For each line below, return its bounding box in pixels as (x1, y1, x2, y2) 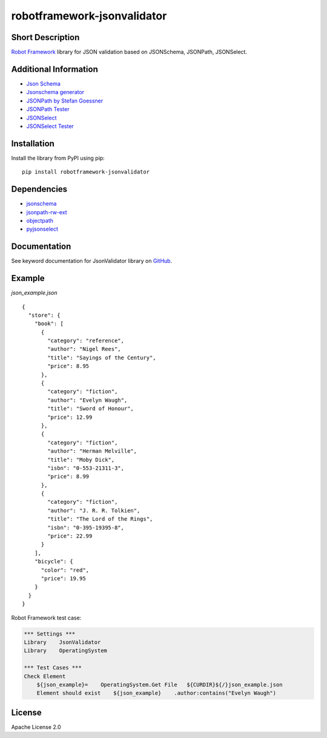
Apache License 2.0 (11, 723, 61, 731)
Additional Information (11, 64, 98, 74)
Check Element (24, 672, 66, 680)
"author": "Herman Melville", (47, 448, 137, 455)
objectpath (26, 217, 54, 224)
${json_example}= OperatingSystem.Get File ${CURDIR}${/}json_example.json (36, 681, 283, 688)
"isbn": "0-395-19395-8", (47, 524, 124, 531)
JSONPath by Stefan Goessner (26, 97, 104, 104)
